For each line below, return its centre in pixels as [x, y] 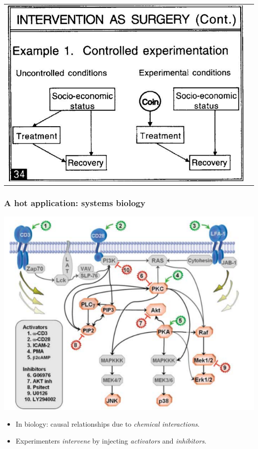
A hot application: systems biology [75, 202]
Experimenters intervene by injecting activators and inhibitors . [111, 440]
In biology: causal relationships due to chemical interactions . [108, 423]
